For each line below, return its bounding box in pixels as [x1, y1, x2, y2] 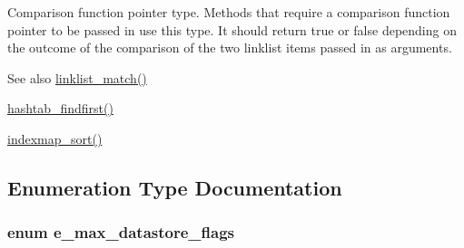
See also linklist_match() [7, 68, 147, 87]
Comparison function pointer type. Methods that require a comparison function [7, 3, 450, 21]
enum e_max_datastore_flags [7, 221, 234, 243]
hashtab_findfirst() [7, 99, 114, 118]
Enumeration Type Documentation [7, 173, 342, 201]
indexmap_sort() [7, 129, 103, 148]
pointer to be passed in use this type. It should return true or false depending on [7, 20, 457, 39]
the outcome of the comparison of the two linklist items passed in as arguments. [7, 38, 452, 57]
